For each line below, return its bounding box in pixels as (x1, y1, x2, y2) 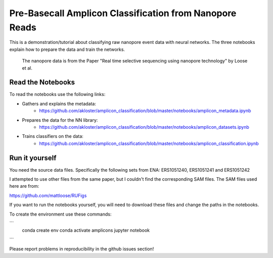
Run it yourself (9, 153, 57, 162)
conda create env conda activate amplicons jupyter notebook (22, 227, 150, 233)
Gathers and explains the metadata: (22, 100, 96, 107)
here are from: (9, 183, 39, 189)
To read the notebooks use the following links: (9, 91, 106, 97)
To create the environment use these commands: (9, 211, 112, 217)
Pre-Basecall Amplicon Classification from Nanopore (9, 8, 237, 19)
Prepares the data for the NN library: (22, 117, 98, 123)
